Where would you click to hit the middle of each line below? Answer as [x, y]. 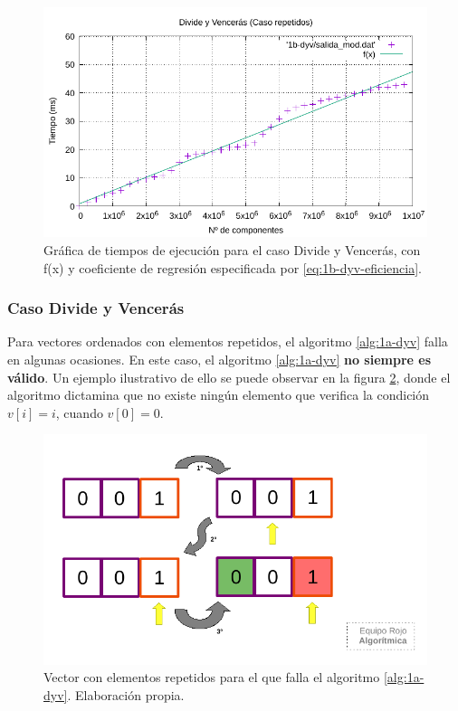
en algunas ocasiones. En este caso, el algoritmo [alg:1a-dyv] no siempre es [219, 359]
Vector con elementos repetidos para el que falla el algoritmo [212, 677]
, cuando [79, 412]
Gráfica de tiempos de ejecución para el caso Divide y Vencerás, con [232, 249]
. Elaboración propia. [126, 694]
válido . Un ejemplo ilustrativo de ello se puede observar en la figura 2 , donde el [229, 377]
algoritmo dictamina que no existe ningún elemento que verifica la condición [219, 395]
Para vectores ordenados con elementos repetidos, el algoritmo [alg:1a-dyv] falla [228, 341]
